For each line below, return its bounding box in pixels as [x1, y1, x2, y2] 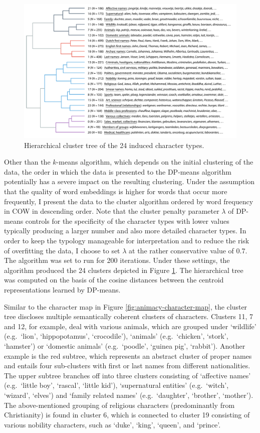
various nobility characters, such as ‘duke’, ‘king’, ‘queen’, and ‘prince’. [4, 419, 221, 429]
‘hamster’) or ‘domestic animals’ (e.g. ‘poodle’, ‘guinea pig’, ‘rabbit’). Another [4, 340, 245, 351]
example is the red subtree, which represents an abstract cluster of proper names [4, 350, 252, 361]
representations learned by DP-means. [4, 284, 121, 295]
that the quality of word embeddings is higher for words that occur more [4, 186, 227, 197]
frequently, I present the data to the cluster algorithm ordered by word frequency [4, 196, 253, 206]
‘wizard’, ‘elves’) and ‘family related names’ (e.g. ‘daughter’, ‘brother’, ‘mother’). [4, 389, 253, 400]
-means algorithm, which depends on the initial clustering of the [56, 157, 253, 167]
